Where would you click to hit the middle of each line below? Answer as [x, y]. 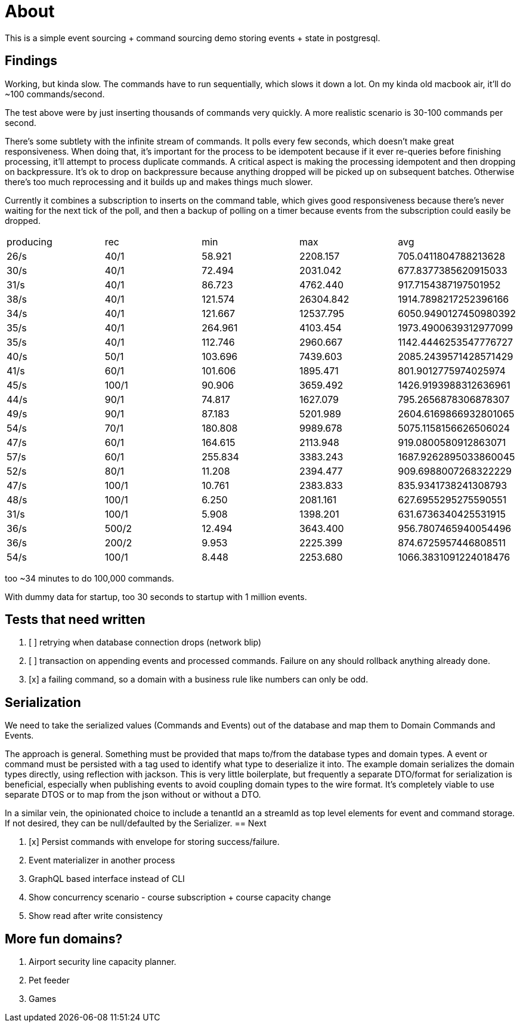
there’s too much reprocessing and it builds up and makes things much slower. [159, 182]
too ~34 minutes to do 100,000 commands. [89, 578]
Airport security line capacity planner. [103, 962]
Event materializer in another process [102, 860]
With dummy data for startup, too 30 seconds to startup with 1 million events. [156, 596]
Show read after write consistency [96, 916]
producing [30, 242]
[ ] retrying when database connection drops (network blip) [145, 642]
